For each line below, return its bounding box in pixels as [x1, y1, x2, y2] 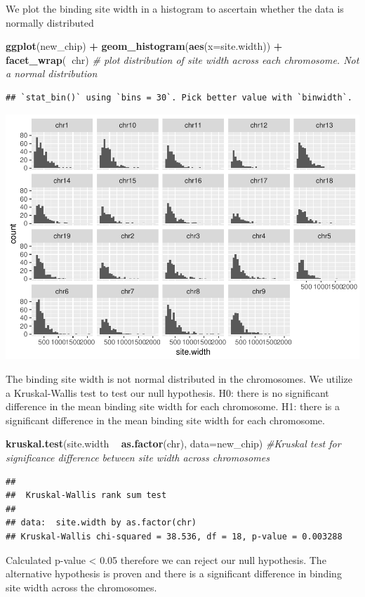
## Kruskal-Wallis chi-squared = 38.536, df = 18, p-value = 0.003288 [6, 532, 343, 542]
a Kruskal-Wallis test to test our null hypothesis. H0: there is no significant [6, 385, 329, 400]
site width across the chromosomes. [6, 579, 157, 594]
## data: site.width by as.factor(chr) [6, 518, 197, 528]
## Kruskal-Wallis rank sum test [6, 490, 167, 501]
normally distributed [6, 15, 94, 29]
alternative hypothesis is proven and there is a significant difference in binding [6, 566, 342, 581]
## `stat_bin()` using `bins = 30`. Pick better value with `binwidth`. [6, 92, 352, 103]
